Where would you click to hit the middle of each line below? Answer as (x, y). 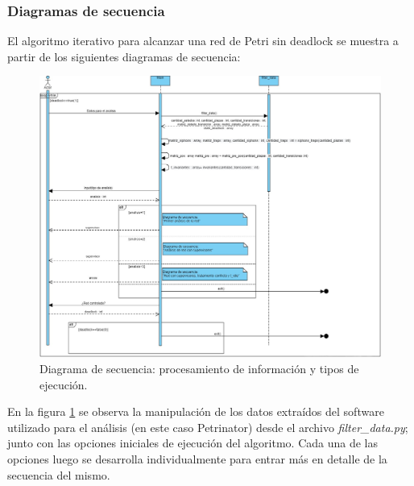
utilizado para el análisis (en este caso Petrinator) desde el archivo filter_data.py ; (208, 427)
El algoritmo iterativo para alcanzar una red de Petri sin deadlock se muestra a (203, 41)
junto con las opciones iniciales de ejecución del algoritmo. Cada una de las (193, 443)
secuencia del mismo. (59, 474)
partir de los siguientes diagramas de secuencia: (124, 56)
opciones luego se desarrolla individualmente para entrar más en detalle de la (197, 459)
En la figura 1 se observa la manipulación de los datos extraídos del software (196, 411)
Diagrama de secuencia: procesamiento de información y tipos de (199, 369)
